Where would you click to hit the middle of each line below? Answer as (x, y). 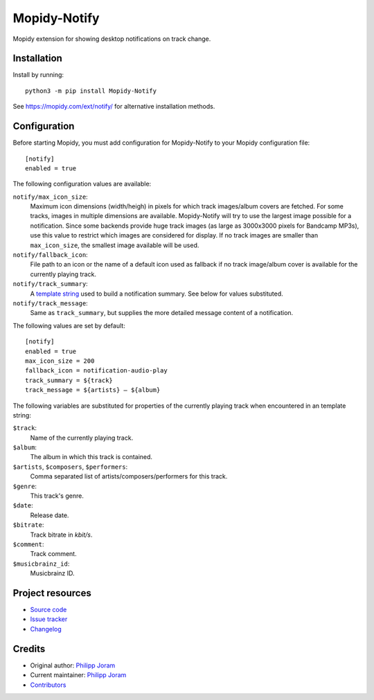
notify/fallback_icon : (50, 255)
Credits (29, 648)
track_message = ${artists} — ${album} (93, 390)
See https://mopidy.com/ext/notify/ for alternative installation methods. (114, 107)
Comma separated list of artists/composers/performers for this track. (129, 476)
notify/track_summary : (50, 284)
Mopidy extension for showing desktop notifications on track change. (112, 39)
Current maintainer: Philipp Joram (78, 675)
